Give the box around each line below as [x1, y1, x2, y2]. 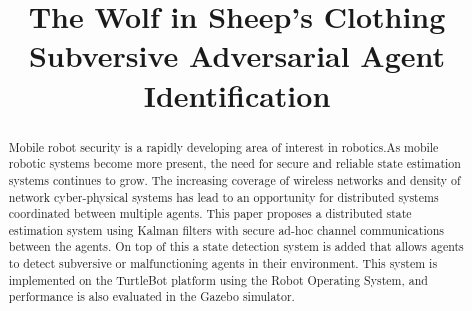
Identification [143, 74, 331, 115]
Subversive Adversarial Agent [28, 35, 446, 76]
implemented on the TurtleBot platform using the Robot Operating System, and [8, 271, 428, 288]
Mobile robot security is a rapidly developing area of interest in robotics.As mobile [8, 138, 439, 155]
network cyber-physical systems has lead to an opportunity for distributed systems [8, 188, 439, 205]
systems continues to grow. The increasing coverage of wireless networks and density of [8, 171, 461, 188]
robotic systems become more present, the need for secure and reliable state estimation [8, 155, 461, 172]
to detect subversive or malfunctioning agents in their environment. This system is [8, 255, 438, 272]
